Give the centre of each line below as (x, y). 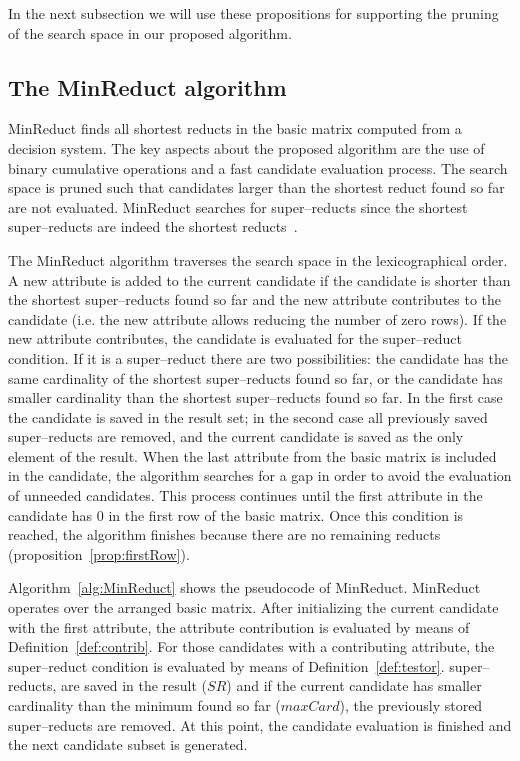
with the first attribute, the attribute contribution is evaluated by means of (239, 626)
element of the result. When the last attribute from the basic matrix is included (252, 455)
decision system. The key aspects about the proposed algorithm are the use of (246, 147)
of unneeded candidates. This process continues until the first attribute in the (245, 495)
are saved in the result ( (134, 685)
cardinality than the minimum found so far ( (144, 705)
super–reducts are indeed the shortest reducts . (153, 226)
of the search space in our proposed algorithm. (150, 32)
